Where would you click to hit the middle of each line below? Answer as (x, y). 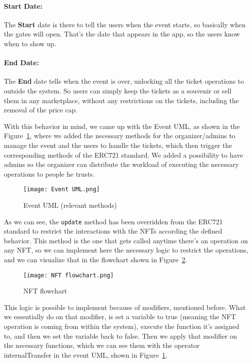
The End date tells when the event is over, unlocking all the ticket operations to (124, 81)
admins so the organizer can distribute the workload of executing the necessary (121, 164)
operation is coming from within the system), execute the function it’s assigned (122, 326)
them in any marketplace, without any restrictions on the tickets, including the (121, 100)
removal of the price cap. (41, 110)
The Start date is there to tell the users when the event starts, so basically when (125, 24)
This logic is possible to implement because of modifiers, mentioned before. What (125, 307)
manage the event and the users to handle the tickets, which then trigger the (118, 145)
